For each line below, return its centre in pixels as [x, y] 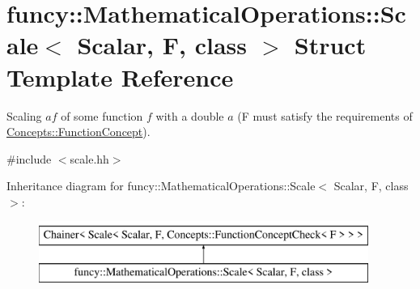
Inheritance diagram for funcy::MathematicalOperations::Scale [161, 186]
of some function [102, 115]
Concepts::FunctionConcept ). [78, 132]
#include [29, 158]
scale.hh [89, 158]
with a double [190, 115]
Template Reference [120, 76]
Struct [330, 45]
